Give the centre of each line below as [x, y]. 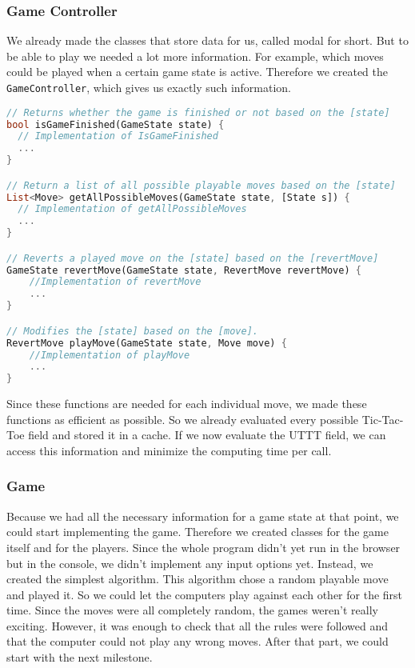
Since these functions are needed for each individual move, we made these [187, 404]
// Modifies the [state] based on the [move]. [132, 331]
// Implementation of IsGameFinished [118, 136]
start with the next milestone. [80, 657]
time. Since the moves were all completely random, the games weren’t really [192, 610]
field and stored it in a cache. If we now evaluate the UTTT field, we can [207, 435]
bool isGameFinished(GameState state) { [116, 124]
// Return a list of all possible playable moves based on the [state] [201, 185]
